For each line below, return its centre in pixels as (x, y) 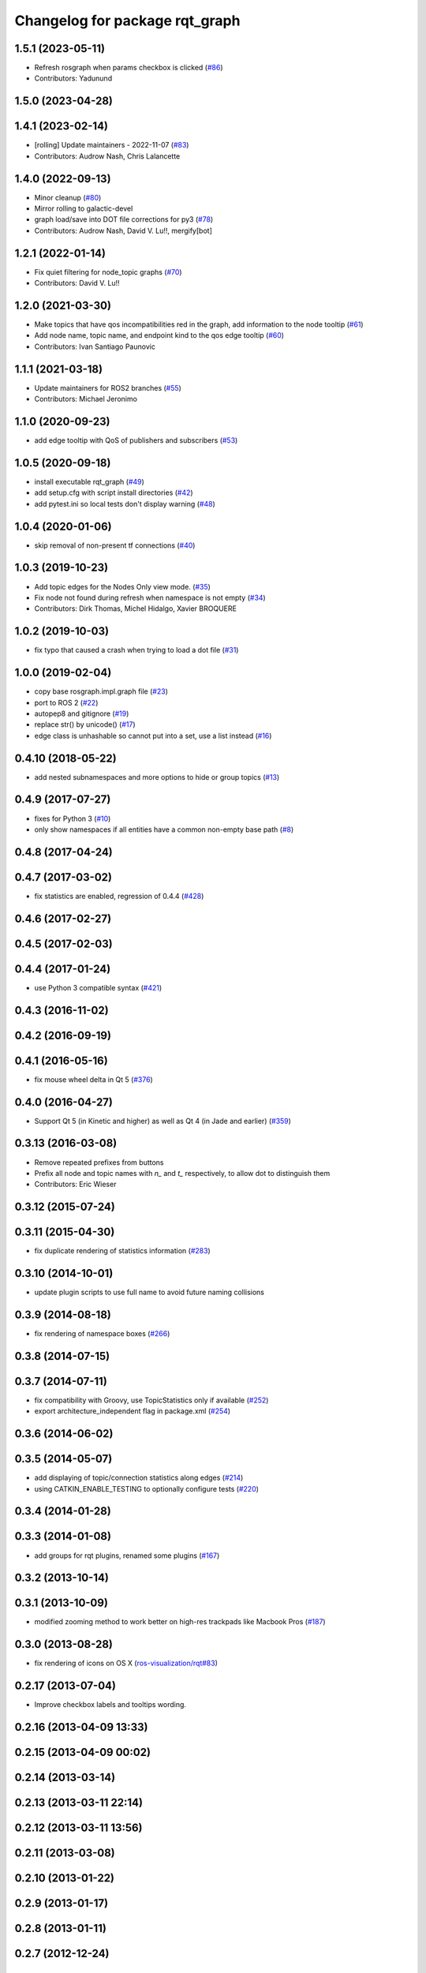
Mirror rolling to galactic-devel (84, 208)
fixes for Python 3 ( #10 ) (73, 818)
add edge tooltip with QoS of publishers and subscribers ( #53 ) (136, 440)
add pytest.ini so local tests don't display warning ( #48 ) (125, 504)
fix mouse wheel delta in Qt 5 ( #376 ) (93, 1079)
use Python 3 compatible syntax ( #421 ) (98, 987)
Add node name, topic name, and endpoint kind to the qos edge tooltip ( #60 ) (159, 335)
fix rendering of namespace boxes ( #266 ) (102, 1334)
